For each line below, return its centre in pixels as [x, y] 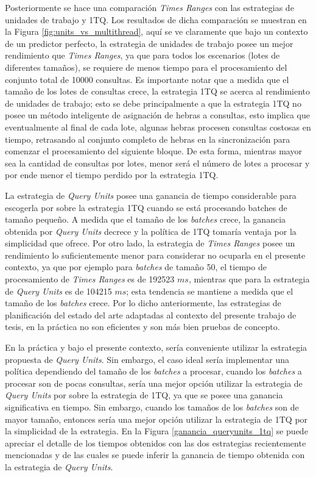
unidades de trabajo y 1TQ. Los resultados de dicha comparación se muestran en [156, 19]
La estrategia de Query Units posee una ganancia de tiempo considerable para [151, 195]
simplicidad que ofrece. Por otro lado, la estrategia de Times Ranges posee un [150, 243]
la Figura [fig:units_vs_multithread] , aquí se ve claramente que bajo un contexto [156, 31]
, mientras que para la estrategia [249, 279]
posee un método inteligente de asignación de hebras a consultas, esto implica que [157, 115]
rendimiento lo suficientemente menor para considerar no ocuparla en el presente [155, 255]
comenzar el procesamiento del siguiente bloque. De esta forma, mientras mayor [153, 151]
